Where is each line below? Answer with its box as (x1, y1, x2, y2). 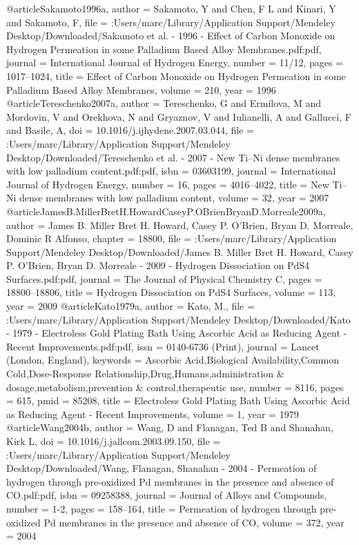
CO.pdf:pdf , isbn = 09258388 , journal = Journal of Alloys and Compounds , (6, 488, 327, 502)
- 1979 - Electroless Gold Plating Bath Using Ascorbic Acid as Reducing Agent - (6, 326, 347, 340)
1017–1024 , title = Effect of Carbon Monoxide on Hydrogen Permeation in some (6, 68, 346, 83)
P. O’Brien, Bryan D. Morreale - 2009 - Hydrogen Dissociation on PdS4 (6, 258, 310, 272)
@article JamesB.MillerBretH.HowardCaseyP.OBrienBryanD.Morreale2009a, (6, 204, 326, 218)
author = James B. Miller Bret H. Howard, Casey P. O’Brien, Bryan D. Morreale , (6, 217, 353, 232)
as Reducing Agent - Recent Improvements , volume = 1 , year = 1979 (6, 406, 299, 421)
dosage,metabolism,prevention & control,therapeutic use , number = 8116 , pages (6, 379, 344, 394)
